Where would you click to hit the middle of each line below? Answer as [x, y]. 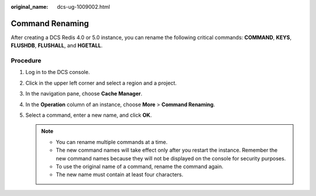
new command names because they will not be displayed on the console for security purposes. [171, 158]
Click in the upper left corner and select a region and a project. [101, 83]
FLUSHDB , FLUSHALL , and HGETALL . [57, 45]
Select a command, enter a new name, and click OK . [89, 115]
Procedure [26, 61]
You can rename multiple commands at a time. [112, 142]
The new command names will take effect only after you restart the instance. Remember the [167, 150]
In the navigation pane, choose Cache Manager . [84, 94]
